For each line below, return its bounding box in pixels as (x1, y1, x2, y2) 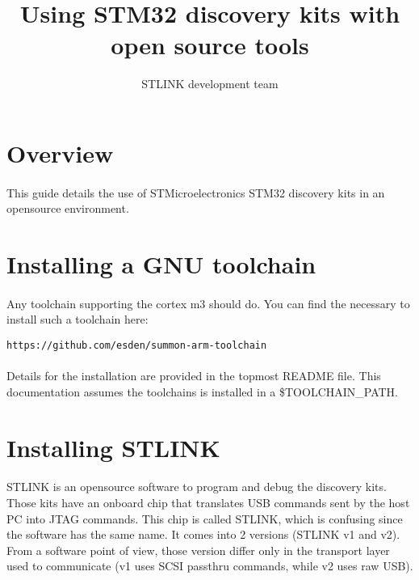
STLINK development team (141, 75, 279, 92)
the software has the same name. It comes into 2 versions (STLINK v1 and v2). (6, 526, 400, 543)
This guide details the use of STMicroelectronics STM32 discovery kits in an (6, 184, 385, 201)
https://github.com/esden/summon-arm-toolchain (6, 340, 267, 352)
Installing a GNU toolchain (6, 248, 316, 281)
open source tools (111, 28, 309, 61)
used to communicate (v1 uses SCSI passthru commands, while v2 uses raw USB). (6, 557, 413, 574)
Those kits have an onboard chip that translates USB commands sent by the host (6, 494, 410, 511)
